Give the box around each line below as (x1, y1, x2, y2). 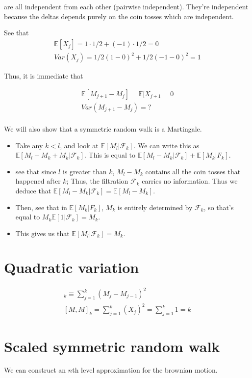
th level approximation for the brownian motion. (72, 365, 218, 375)
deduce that (15, 186, 51, 195)
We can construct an (4, 365, 66, 375)
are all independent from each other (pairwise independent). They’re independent (4, 1, 249, 11)
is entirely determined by (117, 202, 193, 212)
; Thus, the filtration (66, 176, 128, 186)
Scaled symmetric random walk (4, 336, 220, 356)
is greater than (62, 166, 107, 176)
